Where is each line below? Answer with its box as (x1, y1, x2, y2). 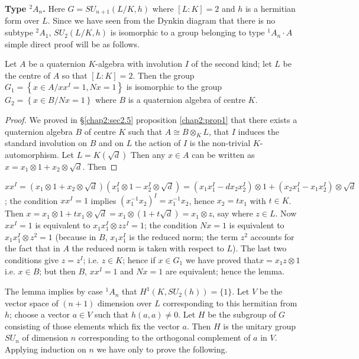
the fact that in (5, 242, 60, 254)
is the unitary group (223, 319, 296, 332)
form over (5, 14, 40, 27)
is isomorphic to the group (126, 80, 222, 93)
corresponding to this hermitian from (163, 296, 297, 309)
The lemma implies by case (5, 285, 103, 297)
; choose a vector (9, 308, 70, 321)
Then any (130, 148, 166, 160)
